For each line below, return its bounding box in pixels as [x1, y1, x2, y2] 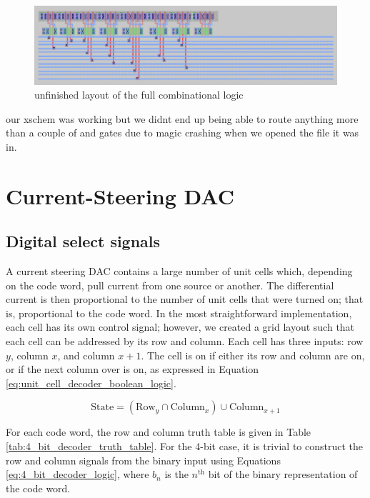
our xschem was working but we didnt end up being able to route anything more [6, 111, 359, 126]
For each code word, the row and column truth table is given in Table [6, 424, 311, 439]
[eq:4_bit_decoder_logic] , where [6, 467, 149, 482]
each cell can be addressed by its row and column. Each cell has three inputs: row [6, 334, 364, 349]
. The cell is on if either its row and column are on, [141, 347, 365, 362]
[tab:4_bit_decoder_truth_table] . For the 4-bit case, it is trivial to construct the [6, 439, 364, 454]
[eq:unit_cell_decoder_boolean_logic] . [6, 375, 176, 390]
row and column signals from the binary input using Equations [6, 452, 281, 467]
